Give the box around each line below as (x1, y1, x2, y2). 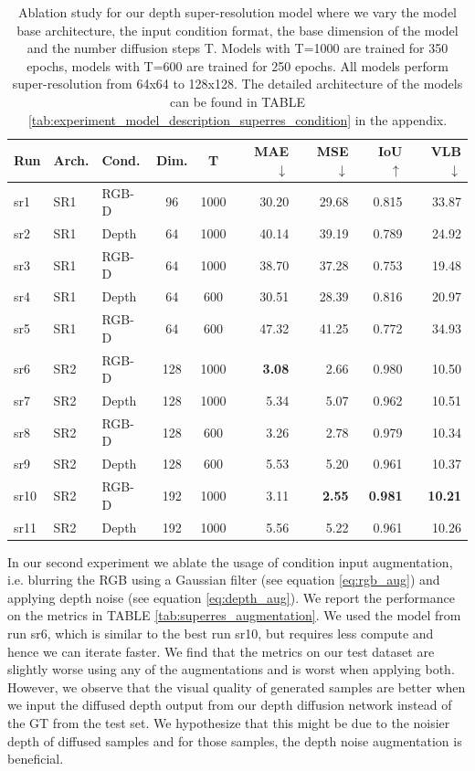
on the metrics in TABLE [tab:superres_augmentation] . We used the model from (7, 606, 461, 625)
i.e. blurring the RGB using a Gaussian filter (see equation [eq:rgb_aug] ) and (7, 570, 440, 589)
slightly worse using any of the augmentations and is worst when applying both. (7, 660, 455, 679)
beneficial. (7, 749, 64, 768)
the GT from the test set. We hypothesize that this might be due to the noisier (7, 713, 450, 733)
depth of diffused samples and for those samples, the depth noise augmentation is (7, 731, 462, 750)
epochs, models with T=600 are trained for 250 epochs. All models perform (26, 56, 449, 75)
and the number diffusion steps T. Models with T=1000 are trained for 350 (26, 38, 449, 58)
